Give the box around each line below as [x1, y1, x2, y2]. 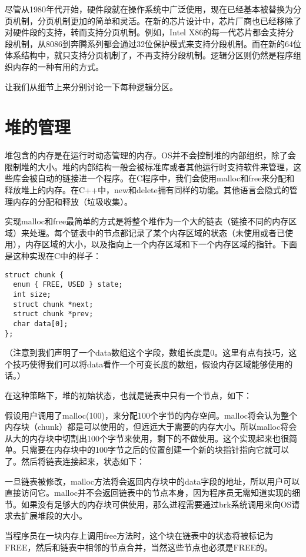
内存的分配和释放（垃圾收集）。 [12, 195, 132, 207]
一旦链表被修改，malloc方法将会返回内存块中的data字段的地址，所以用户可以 [5, 475, 300, 487]
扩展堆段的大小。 [21, 509, 87, 522]
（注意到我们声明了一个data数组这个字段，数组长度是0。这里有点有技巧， [5, 346, 289, 359]
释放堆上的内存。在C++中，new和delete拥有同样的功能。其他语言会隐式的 [5, 184, 290, 196]
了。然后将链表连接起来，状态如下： [5, 455, 145, 467]
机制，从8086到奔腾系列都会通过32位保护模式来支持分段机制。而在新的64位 [12, 37, 301, 49]
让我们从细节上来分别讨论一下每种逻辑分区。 [5, 80, 178, 92]
